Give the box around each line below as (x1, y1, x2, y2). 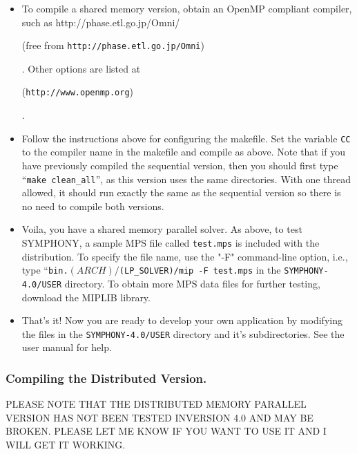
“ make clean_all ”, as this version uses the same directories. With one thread (21, 171, 351, 186)
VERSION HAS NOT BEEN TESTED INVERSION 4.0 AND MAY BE (6, 410, 313, 424)
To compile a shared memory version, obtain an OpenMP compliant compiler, (21, 1, 352, 15)
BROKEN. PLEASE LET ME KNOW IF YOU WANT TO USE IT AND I (6, 424, 327, 438)
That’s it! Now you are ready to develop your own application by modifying (21, 313, 342, 328)
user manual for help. (21, 340, 112, 354)
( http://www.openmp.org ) (21, 84, 134, 99)
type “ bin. (21, 263, 68, 277)
